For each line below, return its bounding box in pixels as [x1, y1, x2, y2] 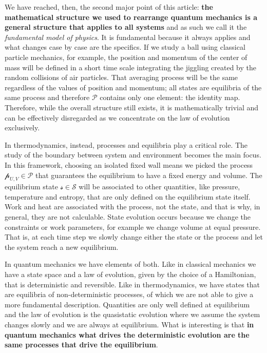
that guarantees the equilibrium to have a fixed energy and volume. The [35, 169, 262, 180]
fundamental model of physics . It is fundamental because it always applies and [5, 31, 251, 42]
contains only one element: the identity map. [100, 92, 240, 103]
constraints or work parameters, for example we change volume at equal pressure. [5, 221, 261, 232]
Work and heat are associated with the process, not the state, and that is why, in [5, 201, 260, 212]
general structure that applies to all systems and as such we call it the [5, 22, 247, 32]
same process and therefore [5, 92, 90, 103]
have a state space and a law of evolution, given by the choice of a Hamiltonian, [5, 269, 256, 280]
